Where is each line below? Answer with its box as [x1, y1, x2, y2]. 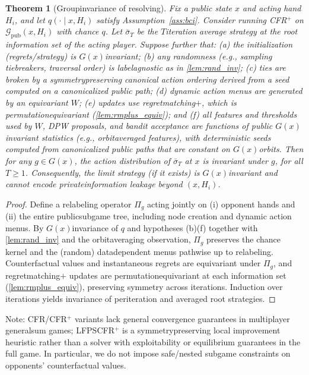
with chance [56, 25, 99, 37]
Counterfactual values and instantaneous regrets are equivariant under [5, 257, 261, 269]
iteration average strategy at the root [165, 25, 298, 37]
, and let [14, 13, 45, 26]
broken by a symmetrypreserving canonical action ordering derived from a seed [5, 73, 289, 85]
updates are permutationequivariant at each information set [69, 269, 286, 281]
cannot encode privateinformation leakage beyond [5, 178, 183, 190]
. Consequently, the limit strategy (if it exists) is [25, 166, 200, 178]
